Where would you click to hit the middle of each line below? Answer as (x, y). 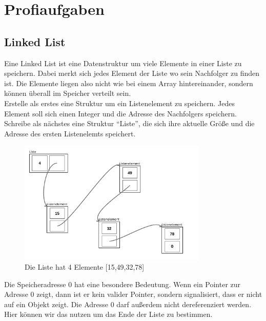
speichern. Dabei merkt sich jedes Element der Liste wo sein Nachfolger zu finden (132, 73)
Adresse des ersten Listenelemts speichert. (70, 133)
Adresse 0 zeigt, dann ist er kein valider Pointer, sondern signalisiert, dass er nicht (133, 294)
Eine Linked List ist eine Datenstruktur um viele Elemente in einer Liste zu (123, 63)
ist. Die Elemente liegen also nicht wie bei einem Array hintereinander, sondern (129, 83)
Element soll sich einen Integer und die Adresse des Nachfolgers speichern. (120, 113)
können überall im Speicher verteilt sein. (68, 93)
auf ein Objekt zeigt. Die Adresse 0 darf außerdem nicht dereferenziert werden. (128, 304)
